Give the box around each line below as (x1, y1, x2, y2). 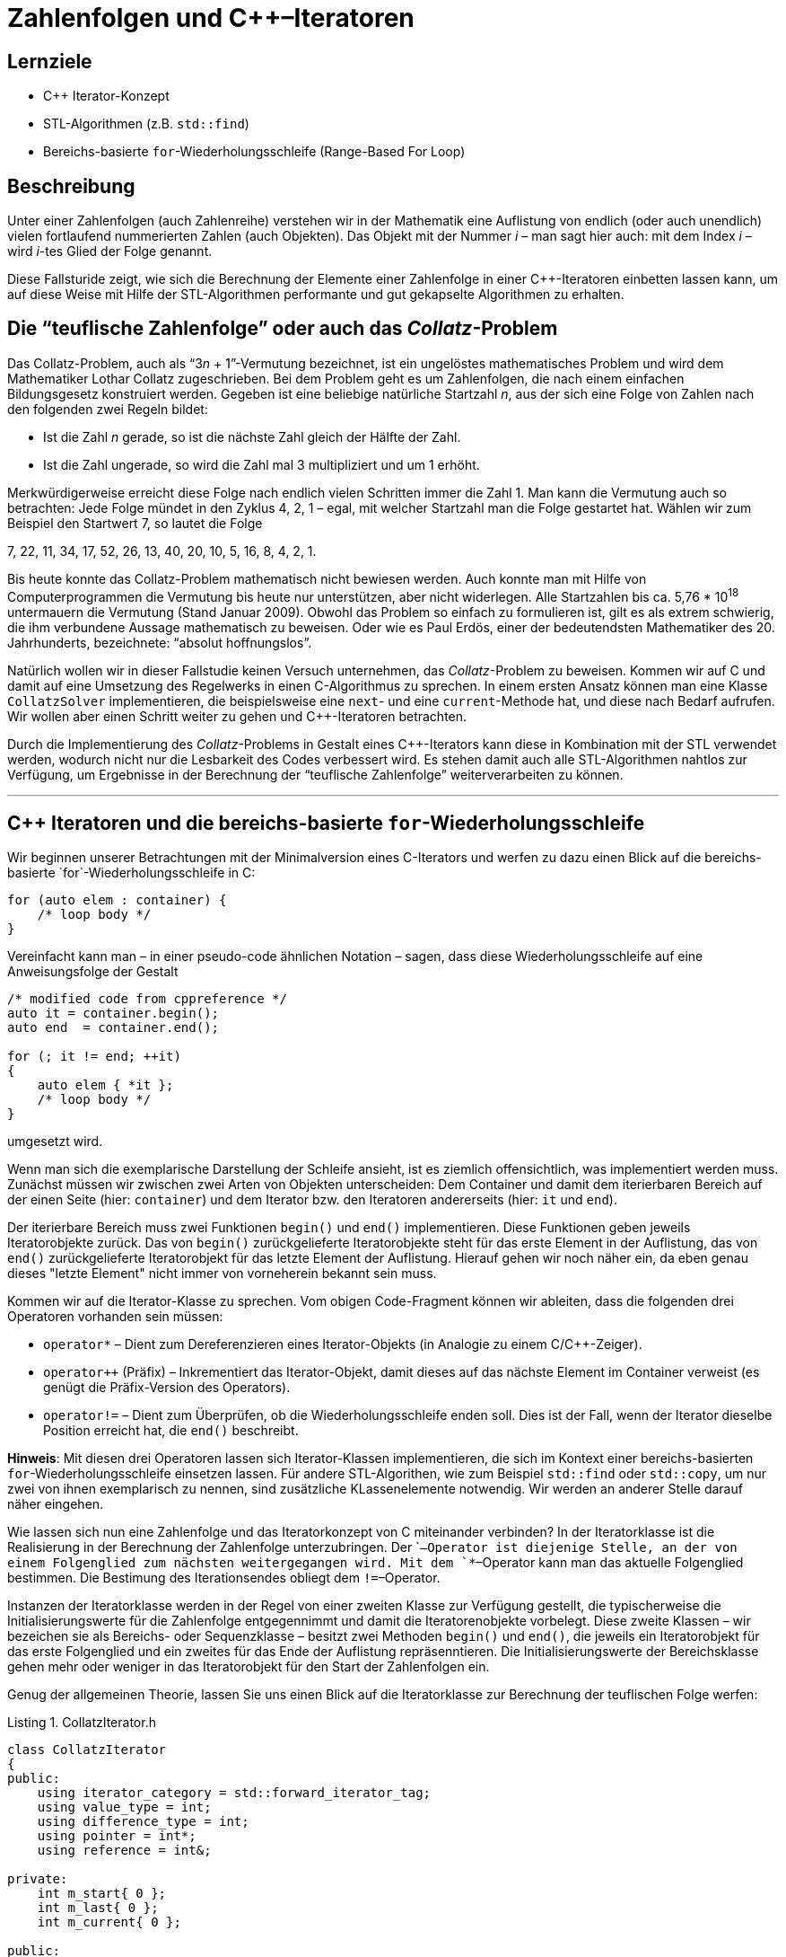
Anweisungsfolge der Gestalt (7, 964, 179, 980)
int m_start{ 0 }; (37, 1886, 167, 1901)
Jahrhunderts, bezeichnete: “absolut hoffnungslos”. (7, 634, 312, 650)
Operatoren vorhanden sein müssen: (7, 1309, 223, 1325)
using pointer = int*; (37, 1829, 196, 1844)
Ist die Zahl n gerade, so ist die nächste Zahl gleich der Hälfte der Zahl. (43, 428, 461, 445)
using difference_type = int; (37, 1814, 249, 1829)
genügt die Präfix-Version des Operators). (43, 1380, 291, 1396)
